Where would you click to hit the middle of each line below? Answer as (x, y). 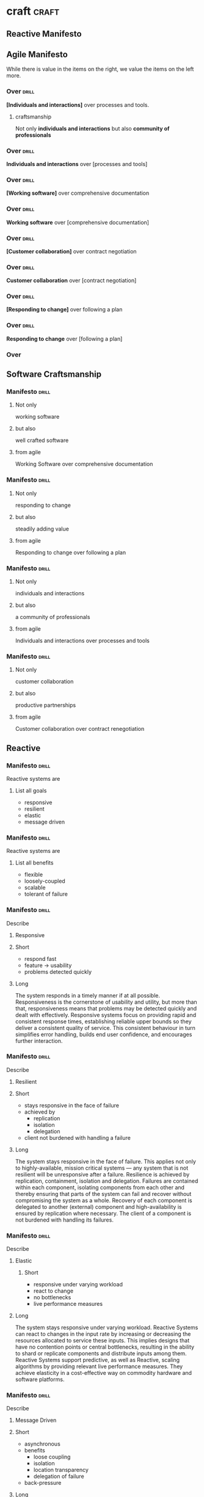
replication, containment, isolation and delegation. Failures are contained (107, 1181)
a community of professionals (53, 617)
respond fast (40, 959)
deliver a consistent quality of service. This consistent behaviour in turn (105, 1028)
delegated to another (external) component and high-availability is (98, 1206)
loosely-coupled (45, 881)
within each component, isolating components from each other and (100, 1187)
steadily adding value (42, 529)
